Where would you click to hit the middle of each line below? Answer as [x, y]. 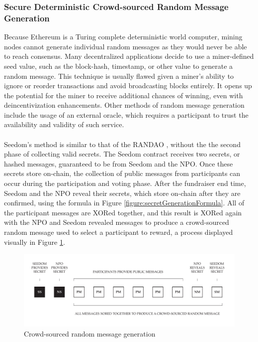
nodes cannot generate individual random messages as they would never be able [126, 46]
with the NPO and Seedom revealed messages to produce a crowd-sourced [117, 222]
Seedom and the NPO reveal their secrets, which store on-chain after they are [122, 193]
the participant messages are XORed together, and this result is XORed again [123, 212]
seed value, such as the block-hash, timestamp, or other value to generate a [119, 66]
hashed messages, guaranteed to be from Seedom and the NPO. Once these [119, 163]
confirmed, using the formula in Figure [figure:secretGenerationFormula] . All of [124, 203]
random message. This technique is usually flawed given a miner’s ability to [119, 76]
